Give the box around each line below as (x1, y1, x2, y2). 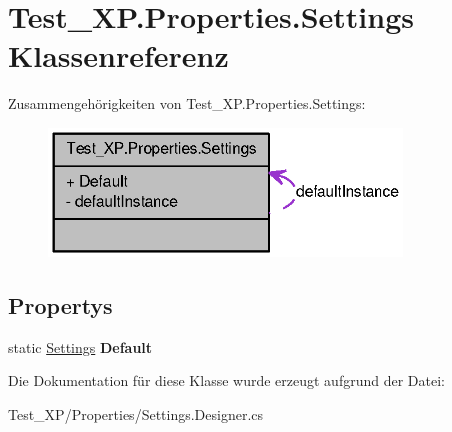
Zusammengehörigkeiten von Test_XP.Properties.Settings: (8, 93, 366, 114)
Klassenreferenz (8, 35, 229, 76)
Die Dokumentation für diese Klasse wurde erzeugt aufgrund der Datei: (8, 370, 445, 391)
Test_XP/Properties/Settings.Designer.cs (8, 403, 264, 424)
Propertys (8, 289, 113, 320)
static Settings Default (8, 336, 153, 357)
